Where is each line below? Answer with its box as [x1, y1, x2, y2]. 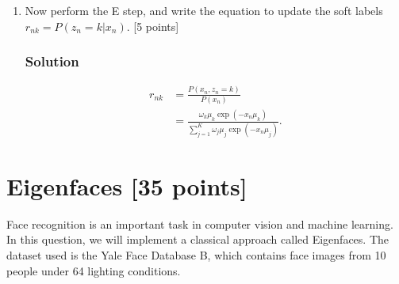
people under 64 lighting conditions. [6, 262, 181, 278]
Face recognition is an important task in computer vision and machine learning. [6, 215, 393, 232]
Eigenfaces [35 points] [6, 169, 247, 202]
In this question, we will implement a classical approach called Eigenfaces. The [6, 231, 389, 248]
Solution [25, 51, 79, 71]
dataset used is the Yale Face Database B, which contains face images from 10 [6, 247, 386, 263]
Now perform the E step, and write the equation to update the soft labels [25, 2, 383, 18]
